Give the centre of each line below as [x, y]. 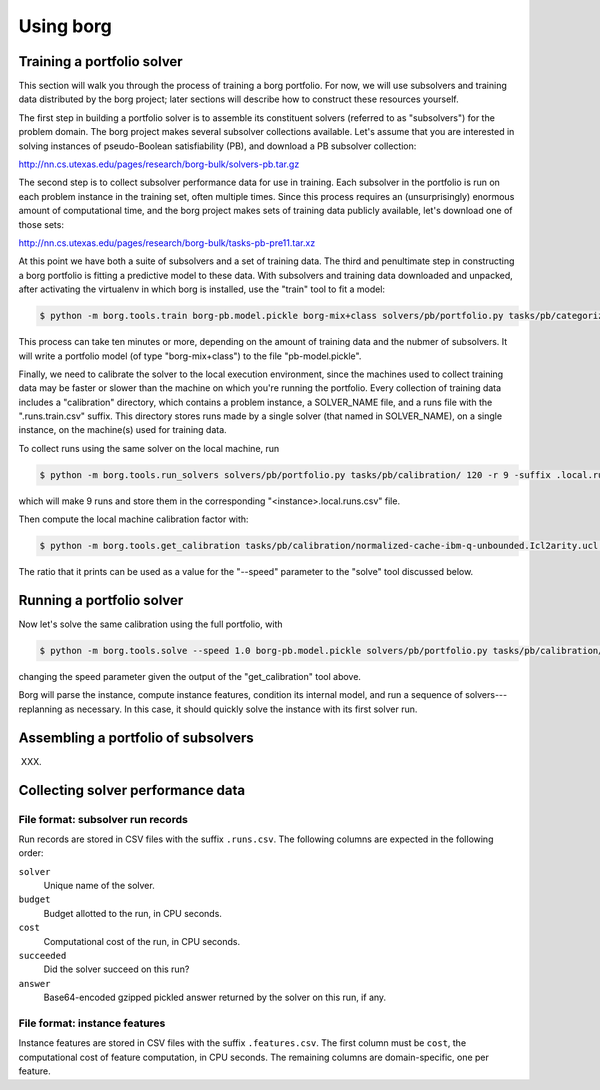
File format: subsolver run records [103, 819]
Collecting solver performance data [132, 790]
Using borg [65, 26]
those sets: [41, 224]
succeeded [42, 956]
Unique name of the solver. [99, 886]
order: [31, 853]
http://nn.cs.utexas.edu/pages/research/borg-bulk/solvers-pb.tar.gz [159, 164]
